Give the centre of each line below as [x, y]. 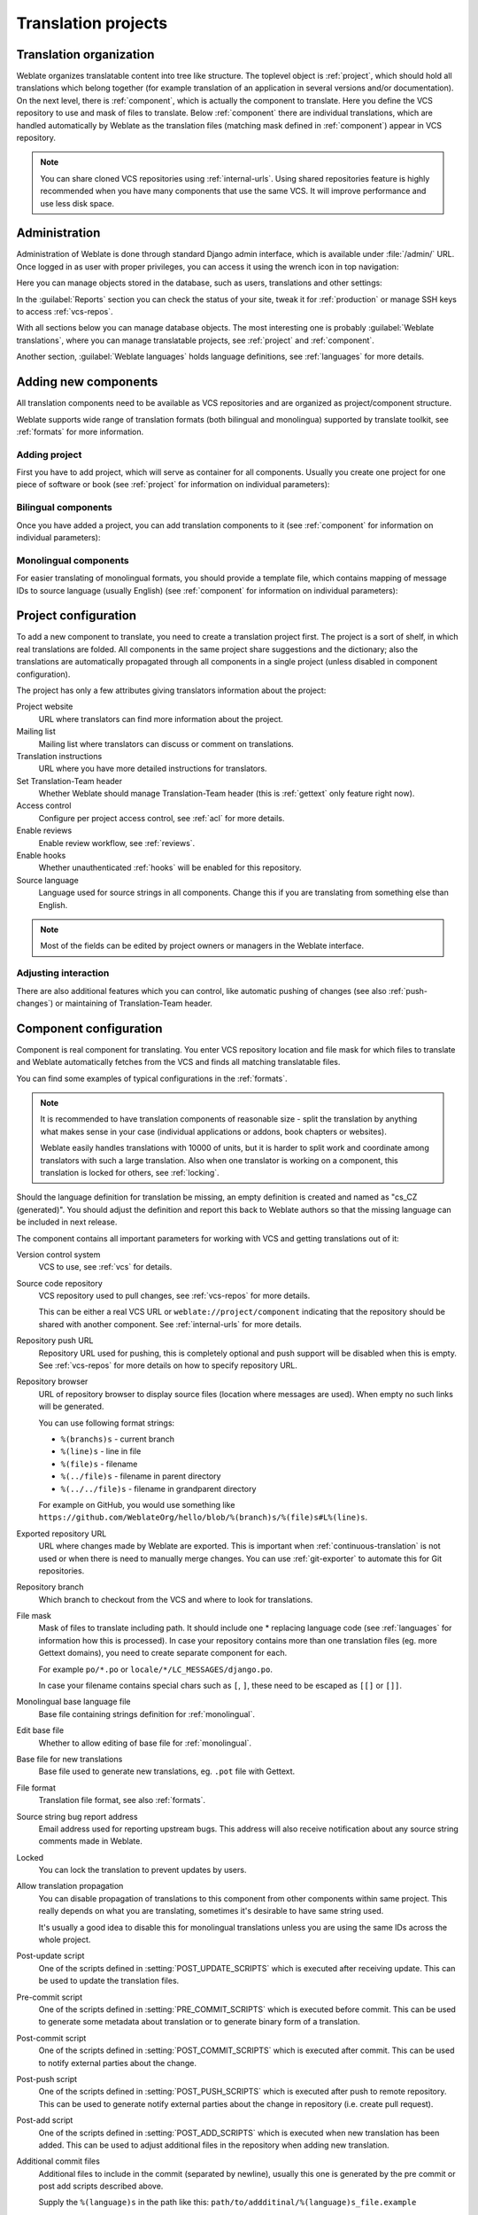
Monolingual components [73, 560]
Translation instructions [59, 756]
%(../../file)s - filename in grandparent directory [158, 1488]
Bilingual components [64, 508]
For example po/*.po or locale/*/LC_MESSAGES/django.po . [156, 1669]
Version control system [58, 1255]
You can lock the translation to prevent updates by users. [143, 1870]
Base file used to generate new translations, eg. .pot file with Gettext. [167, 1771]
